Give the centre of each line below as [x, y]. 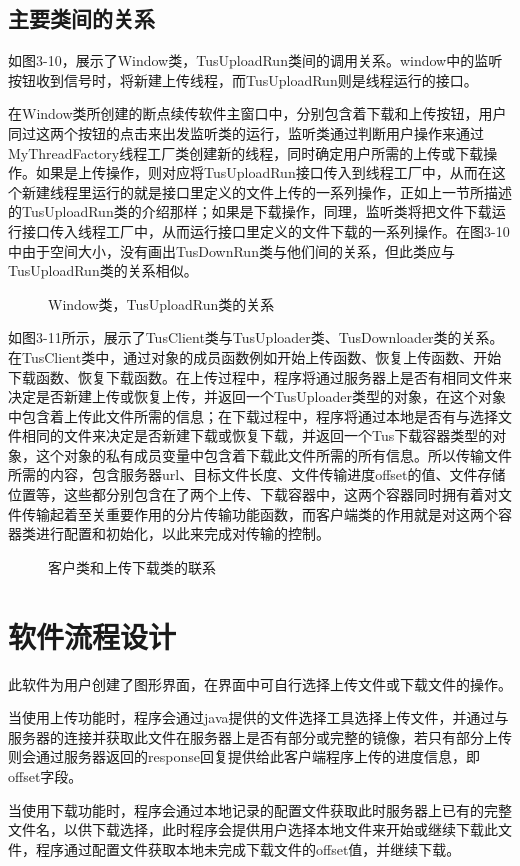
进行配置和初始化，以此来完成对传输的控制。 [182, 533]
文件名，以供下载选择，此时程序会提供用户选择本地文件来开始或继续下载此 [253, 829]
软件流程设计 [92, 635]
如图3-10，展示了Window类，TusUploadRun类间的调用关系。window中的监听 [255, 60]
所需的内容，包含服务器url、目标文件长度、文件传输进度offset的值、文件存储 [257, 474]
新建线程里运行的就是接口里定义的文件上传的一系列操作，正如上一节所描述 [266, 191]
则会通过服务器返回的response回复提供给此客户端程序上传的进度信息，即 [244, 756]
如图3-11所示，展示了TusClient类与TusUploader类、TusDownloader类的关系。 [256, 337]
